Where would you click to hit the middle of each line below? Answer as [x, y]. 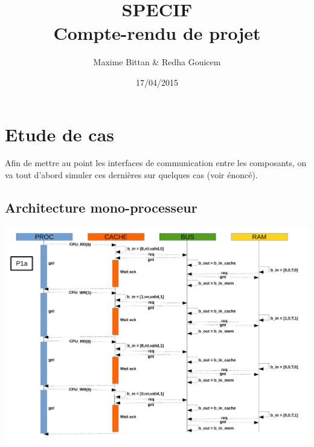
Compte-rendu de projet [157, 33]
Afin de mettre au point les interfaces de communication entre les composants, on [156, 163]
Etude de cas [59, 134]
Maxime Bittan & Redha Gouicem [157, 62]
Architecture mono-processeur [101, 207]
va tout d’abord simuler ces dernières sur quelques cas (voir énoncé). [131, 175]
